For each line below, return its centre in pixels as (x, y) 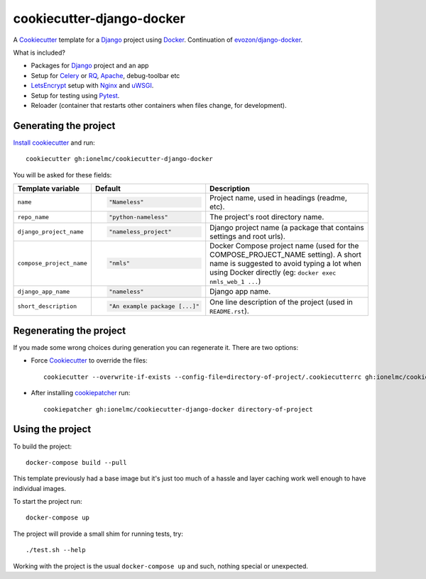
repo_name (33, 217)
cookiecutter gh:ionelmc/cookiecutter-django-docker (119, 159)
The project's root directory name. (267, 217)
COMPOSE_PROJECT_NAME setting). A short (286, 254)
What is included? (39, 53)
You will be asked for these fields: (62, 175)
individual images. (40, 488)
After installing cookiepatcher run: (81, 393)
